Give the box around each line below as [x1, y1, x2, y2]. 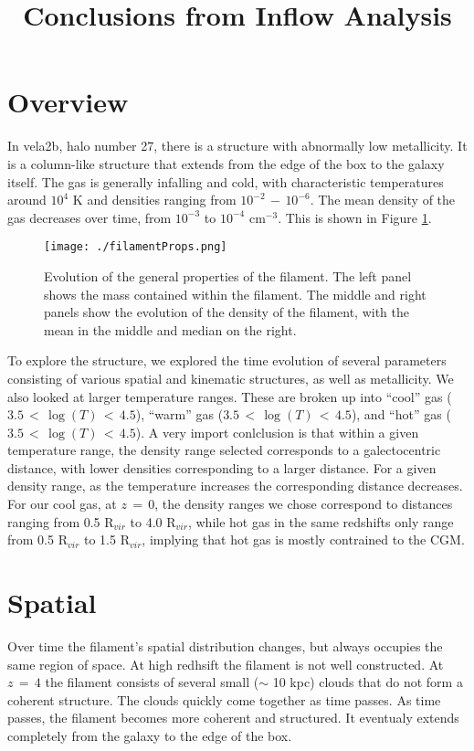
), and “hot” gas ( [351, 405, 451, 424]
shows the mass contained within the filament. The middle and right [44, 284, 427, 303]
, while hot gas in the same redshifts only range [187, 512, 454, 531]
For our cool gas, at [7, 494, 117, 513]
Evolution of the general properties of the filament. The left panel [44, 266, 412, 285]
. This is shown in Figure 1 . [278, 207, 432, 227]
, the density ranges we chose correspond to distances [154, 494, 453, 513]
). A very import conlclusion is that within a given [135, 422, 419, 441]
